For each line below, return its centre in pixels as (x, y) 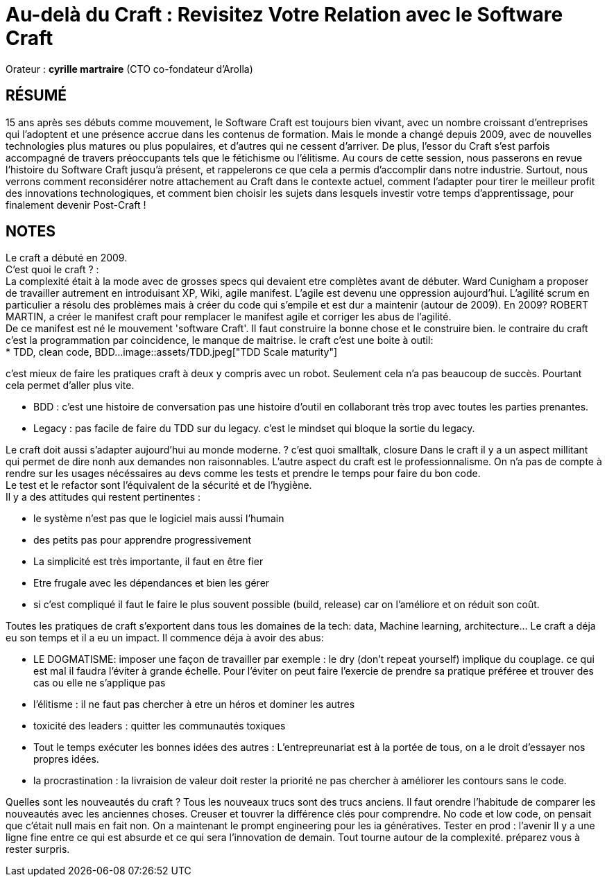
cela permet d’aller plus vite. (70, 386)
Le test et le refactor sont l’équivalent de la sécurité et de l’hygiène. (159, 485)
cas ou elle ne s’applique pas (100, 683)
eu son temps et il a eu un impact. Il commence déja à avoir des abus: (165, 638)
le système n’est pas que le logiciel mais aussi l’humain (159, 519)
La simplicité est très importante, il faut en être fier (148, 562)
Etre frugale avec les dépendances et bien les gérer (152, 583)
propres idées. (66, 759)
